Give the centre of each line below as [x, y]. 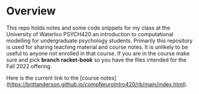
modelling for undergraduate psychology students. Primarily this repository [99, 40]
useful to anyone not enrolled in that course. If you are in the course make [98, 53]
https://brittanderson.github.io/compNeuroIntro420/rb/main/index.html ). [98, 84]
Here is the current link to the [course [53, 78]
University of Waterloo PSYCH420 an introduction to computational [90, 34]
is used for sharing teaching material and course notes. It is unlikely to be [97, 47]
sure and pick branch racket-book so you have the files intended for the [96, 60]
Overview [31, 11]
